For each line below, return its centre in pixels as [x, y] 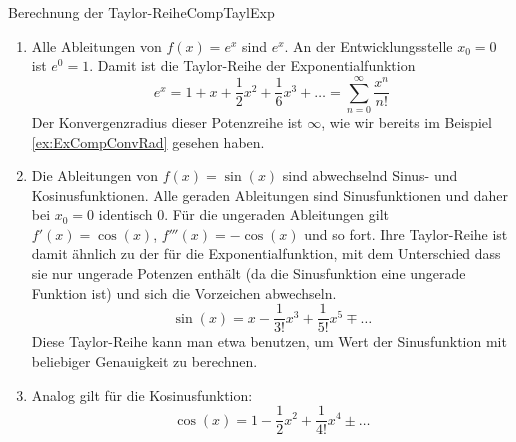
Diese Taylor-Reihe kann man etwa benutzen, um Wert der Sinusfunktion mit [269, 341]
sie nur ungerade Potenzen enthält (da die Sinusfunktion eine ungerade [248, 273]
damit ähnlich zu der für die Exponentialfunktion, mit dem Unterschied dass [266, 253]
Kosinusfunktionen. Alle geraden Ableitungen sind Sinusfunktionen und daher [269, 194]
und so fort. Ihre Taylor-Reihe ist [406, 233]
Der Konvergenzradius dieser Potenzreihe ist [167, 121]
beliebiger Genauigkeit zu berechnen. [144, 360]
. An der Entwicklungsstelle [368, 45]
